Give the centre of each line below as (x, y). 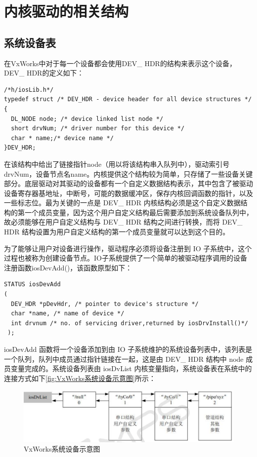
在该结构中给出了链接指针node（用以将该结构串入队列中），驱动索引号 (117, 164)
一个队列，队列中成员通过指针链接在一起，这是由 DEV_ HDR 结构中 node (124, 359)
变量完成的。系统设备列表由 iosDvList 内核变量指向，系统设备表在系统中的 (131, 368)
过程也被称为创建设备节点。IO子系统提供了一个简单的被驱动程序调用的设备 (126, 258)
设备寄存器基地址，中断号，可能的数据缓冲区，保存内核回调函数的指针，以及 (128, 193)
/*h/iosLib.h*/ (29, 90)
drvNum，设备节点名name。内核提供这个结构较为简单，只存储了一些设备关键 (128, 173)
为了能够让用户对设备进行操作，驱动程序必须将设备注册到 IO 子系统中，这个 (128, 248)
